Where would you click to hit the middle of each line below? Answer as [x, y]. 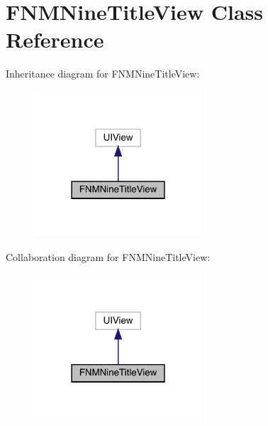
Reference [55, 39]
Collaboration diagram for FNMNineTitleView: [108, 256]
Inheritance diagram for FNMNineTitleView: [103, 74]
